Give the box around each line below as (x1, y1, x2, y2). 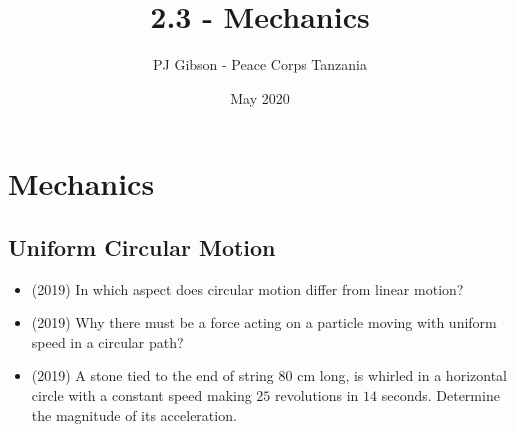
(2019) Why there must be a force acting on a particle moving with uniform (31, 312, 497, 333)
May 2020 (230, 87, 290, 108)
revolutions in (275, 385, 359, 406)
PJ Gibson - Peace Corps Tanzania (153, 54, 367, 75)
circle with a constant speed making (31, 385, 252, 406)
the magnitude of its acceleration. (31, 404, 237, 425)
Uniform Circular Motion (8, 231, 276, 262)
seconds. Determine (381, 385, 500, 406)
